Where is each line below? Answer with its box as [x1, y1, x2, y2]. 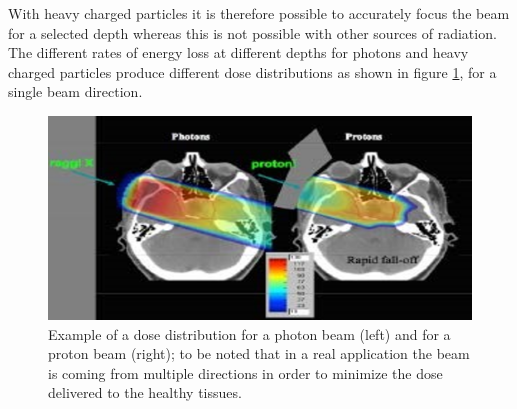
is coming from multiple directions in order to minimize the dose [48, 362, 443, 383]
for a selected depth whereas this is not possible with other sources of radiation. [8, 22, 497, 43]
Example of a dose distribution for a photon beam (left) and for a [48, 323, 451, 344]
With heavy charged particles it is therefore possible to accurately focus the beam [8, 3, 510, 23]
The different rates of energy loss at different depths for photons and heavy [8, 42, 469, 63]
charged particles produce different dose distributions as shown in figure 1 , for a [8, 61, 497, 82]
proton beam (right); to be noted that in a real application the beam [48, 343, 470, 364]
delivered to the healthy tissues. [48, 382, 242, 403]
